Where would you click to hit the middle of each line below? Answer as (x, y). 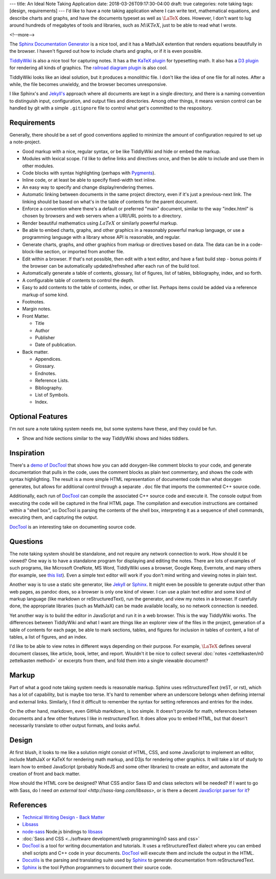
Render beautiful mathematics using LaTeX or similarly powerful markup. (100, 223)
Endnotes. (45, 373)
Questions (26, 542)
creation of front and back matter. (45, 774)
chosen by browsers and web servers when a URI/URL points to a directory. (102, 216)
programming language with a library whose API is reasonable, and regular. (101, 237)
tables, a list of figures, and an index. (48, 636)
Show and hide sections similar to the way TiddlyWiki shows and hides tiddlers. (106, 438)
